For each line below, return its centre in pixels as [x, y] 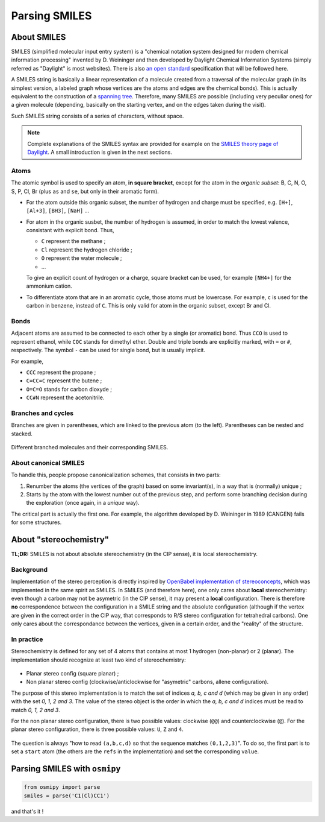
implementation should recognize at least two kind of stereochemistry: [98, 660]
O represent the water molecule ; [82, 258]
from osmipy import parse [62, 787]
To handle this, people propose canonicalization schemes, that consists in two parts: [116, 475]
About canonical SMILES [48, 463]
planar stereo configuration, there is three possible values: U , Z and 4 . [97, 729]
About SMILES [39, 37]
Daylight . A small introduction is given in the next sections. [100, 152]
